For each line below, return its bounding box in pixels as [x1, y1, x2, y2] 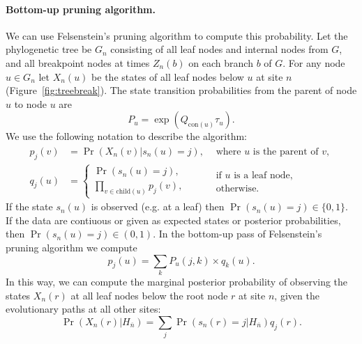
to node [14, 96, 47, 111]
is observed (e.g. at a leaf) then [91, 199, 225, 214]
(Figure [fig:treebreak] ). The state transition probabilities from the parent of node [6, 83, 357, 97]
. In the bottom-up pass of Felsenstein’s [153, 226, 322, 241]
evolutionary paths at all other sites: [6, 302, 161, 316]
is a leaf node [234, 170, 290, 180]
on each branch [188, 55, 253, 70]
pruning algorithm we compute [6, 240, 137, 255]
